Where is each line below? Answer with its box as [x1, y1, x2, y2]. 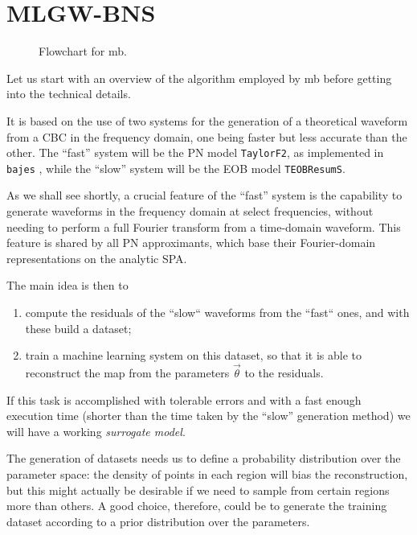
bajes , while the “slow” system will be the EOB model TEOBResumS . [6, 159, 345, 176]
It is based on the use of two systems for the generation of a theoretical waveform [6, 112, 408, 129]
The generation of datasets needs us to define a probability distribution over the [6, 450, 401, 467]
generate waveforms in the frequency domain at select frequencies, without [6, 203, 374, 219]
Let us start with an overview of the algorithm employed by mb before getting [6, 69, 392, 86]
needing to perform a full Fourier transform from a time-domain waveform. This [6, 218, 401, 235]
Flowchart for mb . [39, 43, 127, 60]
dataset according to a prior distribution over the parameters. [6, 512, 310, 529]
